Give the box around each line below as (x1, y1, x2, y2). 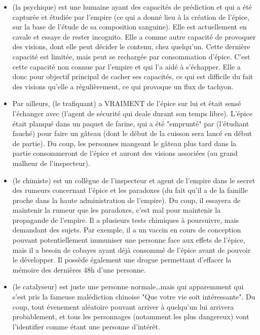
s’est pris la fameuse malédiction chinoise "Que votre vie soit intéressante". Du (12, 291, 255, 302)
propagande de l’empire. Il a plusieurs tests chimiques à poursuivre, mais (12, 214, 239, 225)
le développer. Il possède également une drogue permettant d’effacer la (12, 254, 232, 265)
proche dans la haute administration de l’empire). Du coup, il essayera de (12, 194, 241, 205)
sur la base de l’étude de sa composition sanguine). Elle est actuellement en (12, 21, 247, 32)
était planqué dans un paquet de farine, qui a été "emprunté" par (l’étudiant (12, 118, 249, 128)
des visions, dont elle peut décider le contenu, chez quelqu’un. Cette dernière (12, 41, 250, 52)
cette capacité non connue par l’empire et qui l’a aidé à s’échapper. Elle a (12, 61, 241, 72)
